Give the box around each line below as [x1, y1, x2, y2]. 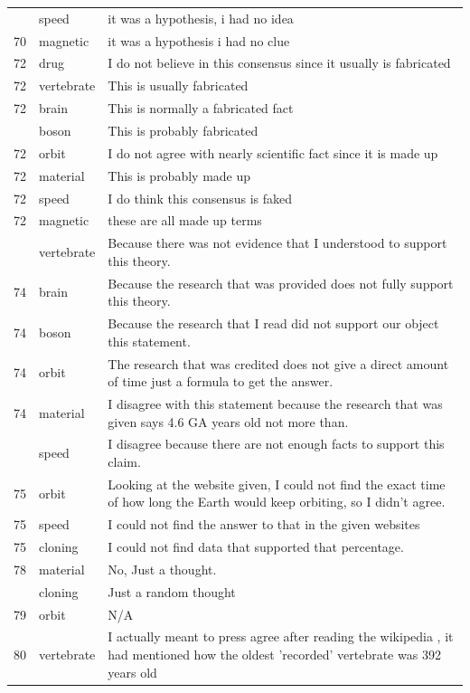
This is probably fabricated [108, 120, 258, 139]
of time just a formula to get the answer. [108, 372, 334, 391]
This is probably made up [108, 166, 251, 185]
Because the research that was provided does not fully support [108, 273, 454, 292]
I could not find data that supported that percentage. [108, 537, 404, 556]
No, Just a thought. [108, 559, 217, 578]
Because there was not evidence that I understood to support [108, 233, 447, 252]
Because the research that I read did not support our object [108, 314, 439, 333]
